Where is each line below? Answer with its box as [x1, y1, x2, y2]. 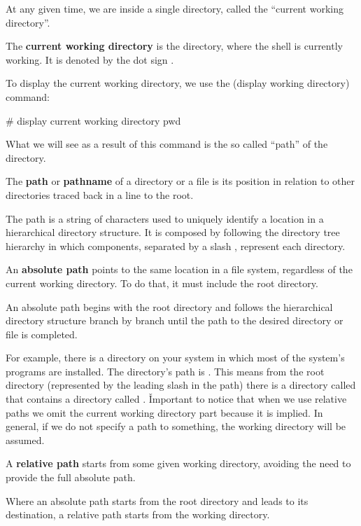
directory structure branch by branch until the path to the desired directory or [6, 313, 344, 328]
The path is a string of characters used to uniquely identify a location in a [6, 211, 324, 226]
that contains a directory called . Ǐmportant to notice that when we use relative [6, 392, 347, 406]
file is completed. [6, 326, 78, 341]
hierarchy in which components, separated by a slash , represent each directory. [6, 238, 346, 253]
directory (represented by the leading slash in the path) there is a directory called [6, 378, 356, 392]
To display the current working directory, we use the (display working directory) [6, 76, 350, 90]
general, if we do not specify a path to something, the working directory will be [6, 419, 346, 434]
